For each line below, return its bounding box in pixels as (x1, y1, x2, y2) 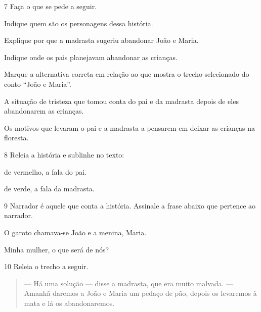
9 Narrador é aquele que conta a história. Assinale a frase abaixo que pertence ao (4, 200, 256, 211)
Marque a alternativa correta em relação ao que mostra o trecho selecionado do (4, 69, 249, 79)
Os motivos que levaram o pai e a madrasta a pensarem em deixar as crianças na (4, 122, 255, 133)
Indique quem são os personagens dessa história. (4, 18, 153, 28)
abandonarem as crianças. (4, 106, 84, 116)
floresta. (4, 132, 29, 143)
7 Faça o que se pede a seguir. (4, 1, 97, 11)
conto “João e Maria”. (4, 78, 71, 89)
